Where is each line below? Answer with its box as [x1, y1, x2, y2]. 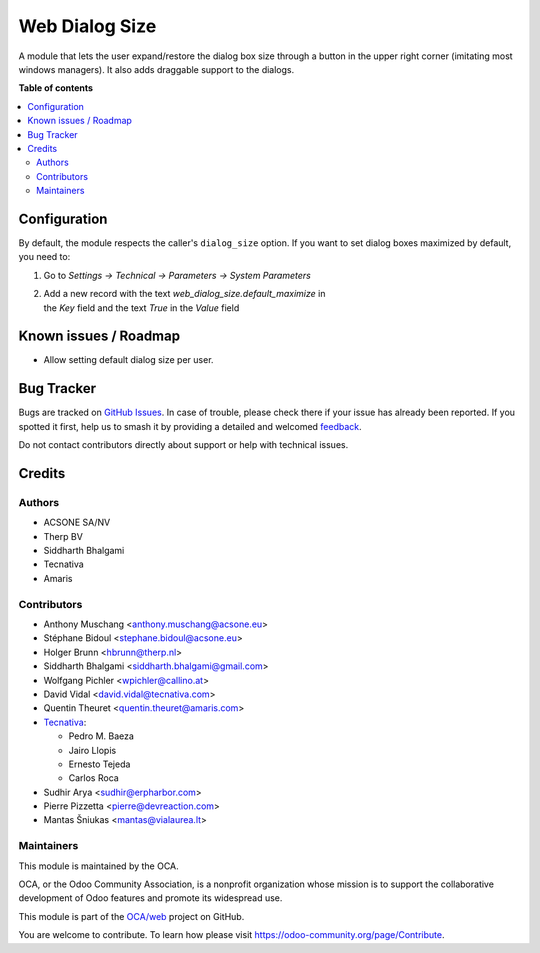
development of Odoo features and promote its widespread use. [18, 892, 283, 904]
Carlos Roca [68, 772, 119, 784]
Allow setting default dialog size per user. [43, 354, 214, 366]
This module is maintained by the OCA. [18, 860, 179, 872]
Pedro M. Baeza [68, 730, 135, 742]
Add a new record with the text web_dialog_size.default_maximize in [43, 288, 326, 300]
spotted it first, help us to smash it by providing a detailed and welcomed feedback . [18, 420, 362, 432]
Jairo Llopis [68, 744, 117, 756]
